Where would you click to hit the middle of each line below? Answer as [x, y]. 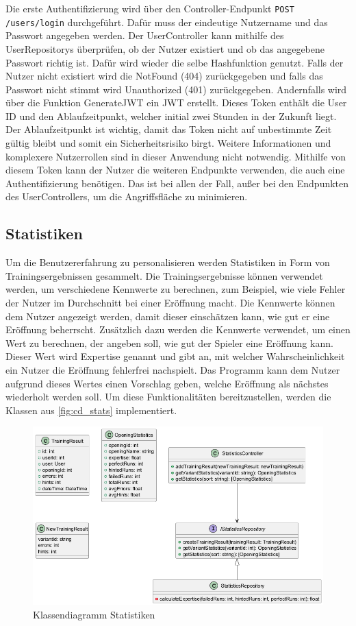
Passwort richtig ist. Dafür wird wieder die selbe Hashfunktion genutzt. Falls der [175, 62]
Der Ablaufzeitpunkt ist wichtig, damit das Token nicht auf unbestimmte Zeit [169, 129]
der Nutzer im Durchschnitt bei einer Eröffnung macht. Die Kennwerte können [170, 303]
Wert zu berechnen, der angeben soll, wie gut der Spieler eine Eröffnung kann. [169, 342]
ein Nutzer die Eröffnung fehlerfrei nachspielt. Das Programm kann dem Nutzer [173, 369]
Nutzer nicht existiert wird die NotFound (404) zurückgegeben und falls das [164, 76]
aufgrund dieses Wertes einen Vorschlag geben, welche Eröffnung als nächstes [167, 383]
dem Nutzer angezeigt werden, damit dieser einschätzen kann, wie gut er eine [168, 316]
